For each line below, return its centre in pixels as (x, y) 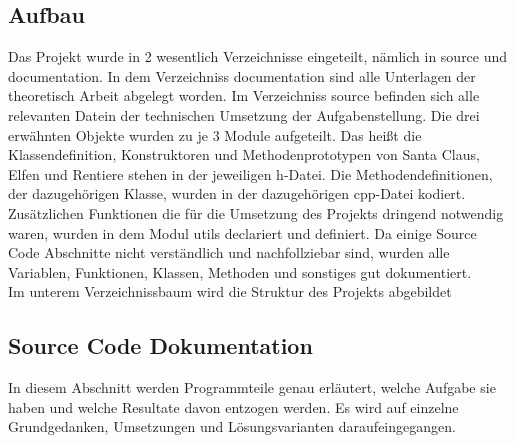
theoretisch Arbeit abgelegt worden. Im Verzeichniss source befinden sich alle (244, 95)
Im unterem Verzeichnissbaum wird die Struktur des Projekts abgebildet (230, 291)
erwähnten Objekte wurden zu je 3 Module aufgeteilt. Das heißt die (215, 134)
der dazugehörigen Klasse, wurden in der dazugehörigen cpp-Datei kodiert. (237, 193)
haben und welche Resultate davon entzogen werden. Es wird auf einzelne (233, 406)
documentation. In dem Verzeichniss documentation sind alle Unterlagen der (242, 75)
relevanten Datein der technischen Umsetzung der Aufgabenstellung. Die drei (244, 114)
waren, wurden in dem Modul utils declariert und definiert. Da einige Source (242, 232)
